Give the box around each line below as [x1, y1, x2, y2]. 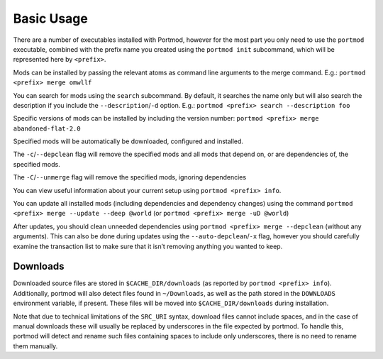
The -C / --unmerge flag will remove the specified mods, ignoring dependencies [13, 173, 247, 182]
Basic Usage [13, 11, 88, 26]
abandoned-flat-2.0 [13, 124, 81, 133]
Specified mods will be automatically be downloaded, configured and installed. [13, 137, 244, 145]
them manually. [13, 341, 58, 350]
